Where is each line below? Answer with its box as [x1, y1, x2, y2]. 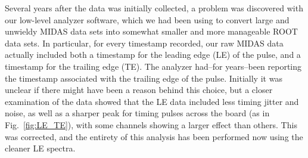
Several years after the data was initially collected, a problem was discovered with [5, 2, 303, 14]
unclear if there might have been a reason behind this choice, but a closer [5, 83, 273, 96]
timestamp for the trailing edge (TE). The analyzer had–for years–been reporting [5, 60, 302, 72]
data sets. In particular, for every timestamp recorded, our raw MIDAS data [5, 36, 284, 49]
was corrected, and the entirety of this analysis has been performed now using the [5, 130, 303, 142]
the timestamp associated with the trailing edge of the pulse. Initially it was [5, 72, 282, 84]
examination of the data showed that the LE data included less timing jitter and [5, 95, 299, 107]
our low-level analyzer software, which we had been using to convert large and [5, 13, 290, 26]
